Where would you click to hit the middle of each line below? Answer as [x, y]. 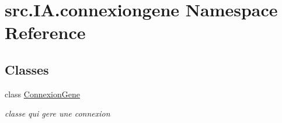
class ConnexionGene [42, 94]
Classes [27, 69]
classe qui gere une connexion [58, 113]
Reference [45, 32]
